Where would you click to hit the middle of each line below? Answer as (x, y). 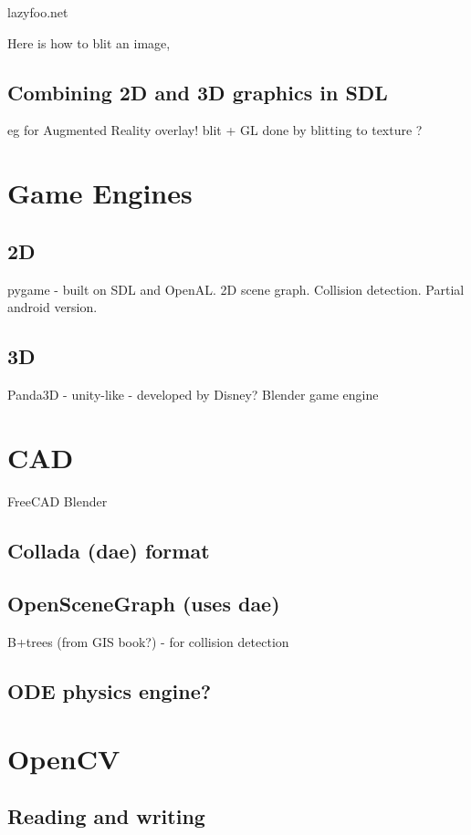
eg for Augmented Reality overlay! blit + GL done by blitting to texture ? (215, 130)
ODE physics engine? (110, 691)
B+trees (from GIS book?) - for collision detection (148, 642)
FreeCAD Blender (58, 501)
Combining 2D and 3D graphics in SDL (198, 92)
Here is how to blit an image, (89, 42)
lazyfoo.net (38, 12)
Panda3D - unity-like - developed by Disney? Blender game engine (193, 394)
